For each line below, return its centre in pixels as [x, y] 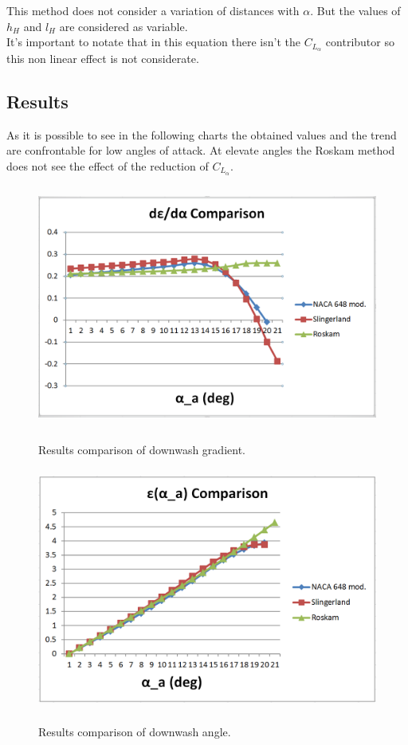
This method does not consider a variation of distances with [153, 10]
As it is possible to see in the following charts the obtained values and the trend [202, 134]
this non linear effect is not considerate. [103, 59]
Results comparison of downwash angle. [135, 732]
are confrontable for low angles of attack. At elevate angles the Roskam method [201, 150]
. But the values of [355, 10]
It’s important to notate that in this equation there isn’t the [153, 42]
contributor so [360, 42]
